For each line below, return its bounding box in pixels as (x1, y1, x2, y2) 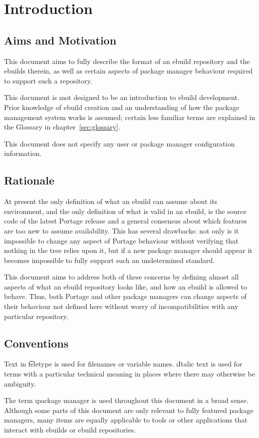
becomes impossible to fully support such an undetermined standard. (4, 254, 215, 265)
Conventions (4, 335, 69, 350)
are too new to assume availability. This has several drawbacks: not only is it (4, 225, 239, 235)
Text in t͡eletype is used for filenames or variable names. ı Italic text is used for (4, 358, 243, 369)
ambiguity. (4, 378, 36, 388)
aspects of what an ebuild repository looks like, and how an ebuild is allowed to (4, 281, 247, 291)
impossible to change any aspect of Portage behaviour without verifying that (4, 235, 239, 245)
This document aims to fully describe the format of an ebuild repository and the (4, 55, 250, 66)
